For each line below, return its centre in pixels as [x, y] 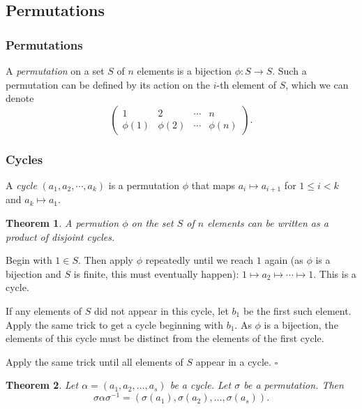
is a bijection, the [301, 324]
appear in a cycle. [233, 361]
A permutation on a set [55, 70]
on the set [152, 223]
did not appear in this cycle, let [161, 311]
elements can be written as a [268, 223]
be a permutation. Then [294, 385]
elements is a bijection [184, 70]
